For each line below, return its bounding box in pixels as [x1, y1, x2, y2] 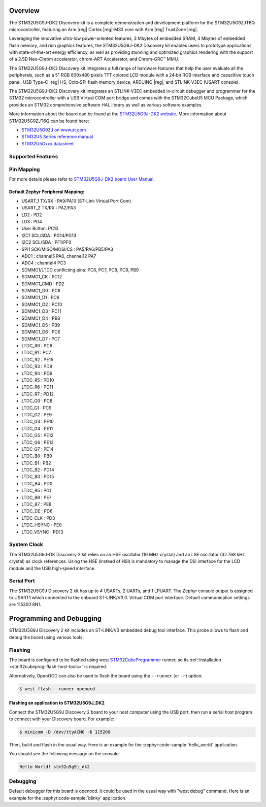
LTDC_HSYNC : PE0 [21, 522, 62, 528]
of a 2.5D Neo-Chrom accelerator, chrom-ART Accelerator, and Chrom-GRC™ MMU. [9, 56, 179, 62]
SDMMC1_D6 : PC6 [21, 329, 61, 335]
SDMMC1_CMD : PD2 [21, 281, 65, 287]
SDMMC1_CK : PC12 [21, 274, 63, 280]
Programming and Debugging [9, 614, 102, 623]
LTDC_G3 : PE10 [21, 419, 54, 425]
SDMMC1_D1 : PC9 [21, 295, 60, 301]
